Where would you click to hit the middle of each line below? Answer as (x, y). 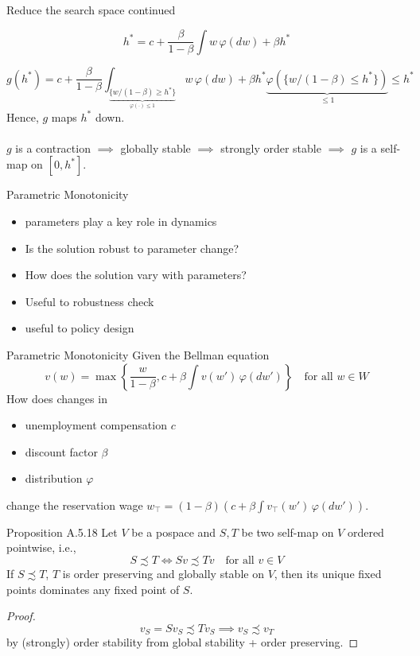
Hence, (23, 116)
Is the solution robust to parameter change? (132, 248)
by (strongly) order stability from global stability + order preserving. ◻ (183, 642)
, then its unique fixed (328, 574)
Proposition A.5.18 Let (62, 532)
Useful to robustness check (89, 301)
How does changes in (57, 398)
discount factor (61, 451)
